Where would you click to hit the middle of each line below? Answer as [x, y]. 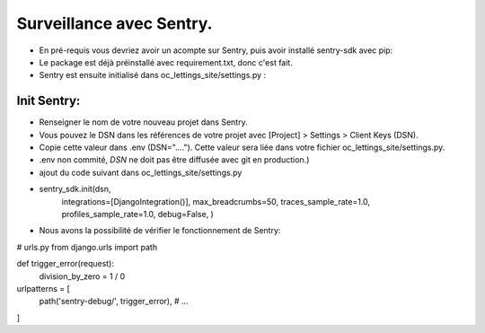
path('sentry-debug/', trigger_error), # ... [114, 302]
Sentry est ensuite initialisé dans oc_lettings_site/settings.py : [153, 75]
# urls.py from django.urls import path [87, 247]
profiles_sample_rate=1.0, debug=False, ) [138, 214]
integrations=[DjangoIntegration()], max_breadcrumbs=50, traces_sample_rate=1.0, [216, 201]
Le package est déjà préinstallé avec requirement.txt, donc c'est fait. [166, 62]
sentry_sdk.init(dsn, [75, 189]
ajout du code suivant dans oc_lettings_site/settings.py [141, 172]
